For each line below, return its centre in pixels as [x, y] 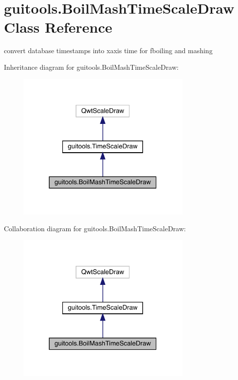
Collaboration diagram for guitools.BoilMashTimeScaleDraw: [95, 228]
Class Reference [58, 27]
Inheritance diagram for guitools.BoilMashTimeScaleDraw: [91, 67]
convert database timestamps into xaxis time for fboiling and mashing [108, 50]
